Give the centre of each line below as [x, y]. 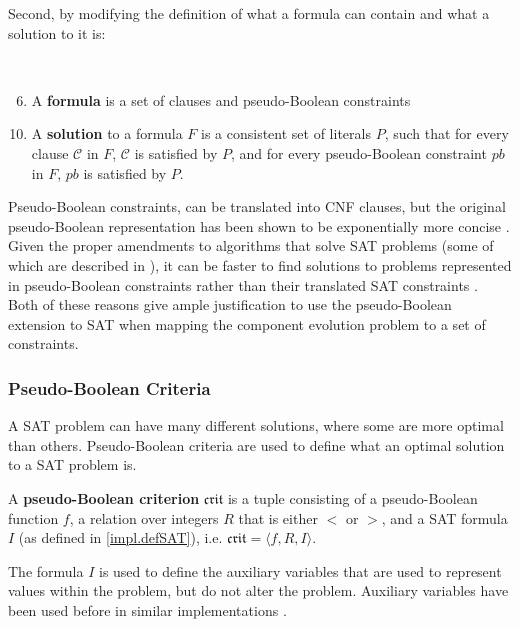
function [33, 517]
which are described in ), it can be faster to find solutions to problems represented [260, 264]
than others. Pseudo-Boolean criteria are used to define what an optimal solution [256, 444]
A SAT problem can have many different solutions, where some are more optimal [256, 425]
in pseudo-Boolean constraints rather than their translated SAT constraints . [243, 284]
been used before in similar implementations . [147, 609]
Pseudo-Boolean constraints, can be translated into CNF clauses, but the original [257, 206]
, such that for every [446, 133]
